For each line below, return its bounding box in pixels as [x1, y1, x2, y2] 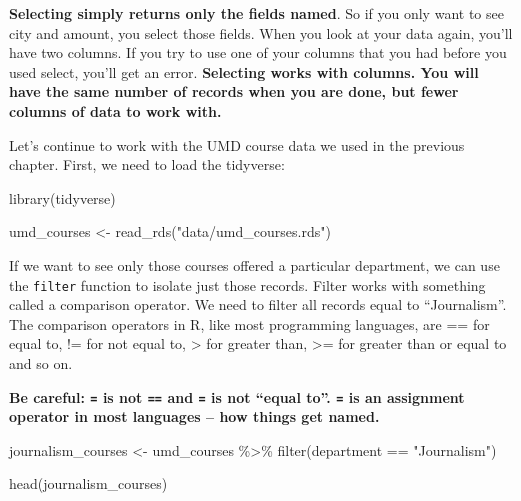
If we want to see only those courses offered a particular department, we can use [9, 254, 500, 275]
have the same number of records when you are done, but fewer [9, 81, 459, 102]
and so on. [9, 352, 73, 373]
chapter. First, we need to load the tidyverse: [9, 154, 285, 175]
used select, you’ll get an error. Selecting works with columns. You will [9, 61, 479, 82]
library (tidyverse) [9, 187, 116, 208]
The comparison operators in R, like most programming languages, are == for [9, 313, 490, 334]
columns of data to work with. [9, 100, 222, 121]
